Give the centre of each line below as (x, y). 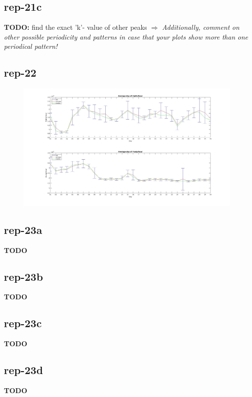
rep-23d (24, 370)
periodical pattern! (31, 46)
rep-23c (23, 323)
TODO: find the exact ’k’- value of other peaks (76, 27)
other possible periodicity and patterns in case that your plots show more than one (126, 36)
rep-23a (23, 229)
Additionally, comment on (201, 27)
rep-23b (24, 276)
